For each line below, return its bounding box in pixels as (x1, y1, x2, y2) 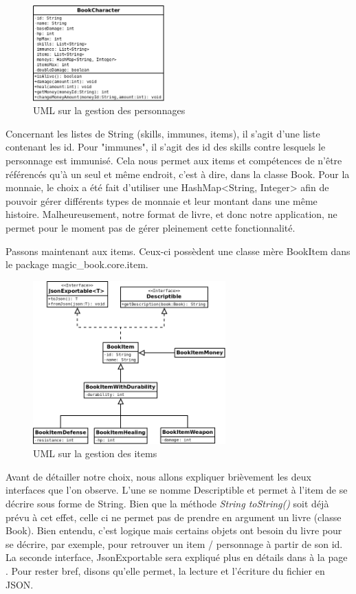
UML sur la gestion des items (33, 446, 157, 461)
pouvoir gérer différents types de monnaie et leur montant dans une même (5, 193, 318, 208)
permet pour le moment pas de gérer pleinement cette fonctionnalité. (5, 220, 296, 234)
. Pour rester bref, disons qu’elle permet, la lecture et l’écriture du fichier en (5, 564, 325, 577)
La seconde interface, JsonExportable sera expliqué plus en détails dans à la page (5, 550, 348, 564)
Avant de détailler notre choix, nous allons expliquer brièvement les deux (5, 469, 311, 483)
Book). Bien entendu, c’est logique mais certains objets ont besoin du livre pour (5, 523, 342, 538)
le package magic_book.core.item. (5, 257, 148, 272)
